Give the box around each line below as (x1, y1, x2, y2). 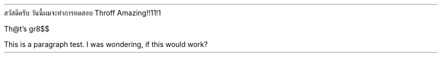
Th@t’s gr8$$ (4, 24, 49, 33)
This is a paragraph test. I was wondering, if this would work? (4, 40, 208, 48)
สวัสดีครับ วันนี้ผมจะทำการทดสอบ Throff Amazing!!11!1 (4, 8, 161, 17)
